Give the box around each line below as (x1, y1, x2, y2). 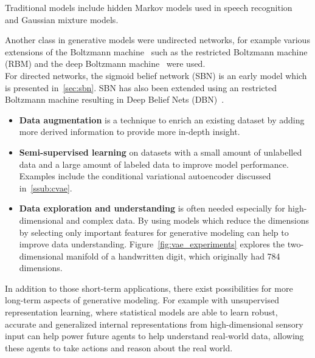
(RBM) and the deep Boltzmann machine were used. (5, 57, 206, 70)
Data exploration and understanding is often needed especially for (19, 202, 285, 215)
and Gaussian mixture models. (5, 13, 119, 26)
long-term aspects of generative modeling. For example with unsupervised (5, 294, 279, 306)
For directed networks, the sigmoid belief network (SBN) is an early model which (5, 69, 307, 81)
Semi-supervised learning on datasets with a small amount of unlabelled (19, 145, 302, 158)
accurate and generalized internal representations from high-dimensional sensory (5, 317, 303, 330)
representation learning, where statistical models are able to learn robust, (5, 306, 278, 318)
